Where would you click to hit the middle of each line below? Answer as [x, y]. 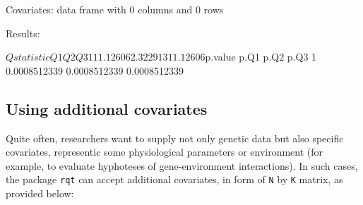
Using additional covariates [107, 108]
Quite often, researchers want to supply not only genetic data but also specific [175, 138]
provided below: [40, 193]
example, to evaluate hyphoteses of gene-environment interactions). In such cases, [182, 165]
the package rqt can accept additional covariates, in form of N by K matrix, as [174, 179]
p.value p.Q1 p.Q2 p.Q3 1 [261, 57]
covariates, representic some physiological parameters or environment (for [165, 152]
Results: [23, 33]
